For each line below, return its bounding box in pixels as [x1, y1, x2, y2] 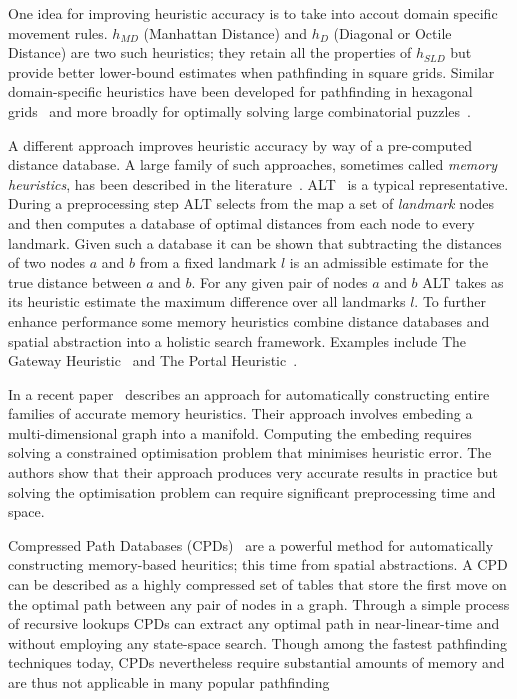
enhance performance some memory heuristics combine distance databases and [8, 310, 490, 331]
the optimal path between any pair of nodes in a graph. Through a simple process [8, 593, 510, 614]
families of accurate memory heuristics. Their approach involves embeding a [8, 403, 473, 424]
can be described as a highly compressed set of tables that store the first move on [8, 574, 507, 595]
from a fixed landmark [139, 252, 277, 273]
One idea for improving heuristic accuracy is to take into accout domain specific [8, 3, 498, 23]
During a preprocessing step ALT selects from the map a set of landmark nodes [8, 193, 494, 214]
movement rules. [8, 22, 108, 43]
